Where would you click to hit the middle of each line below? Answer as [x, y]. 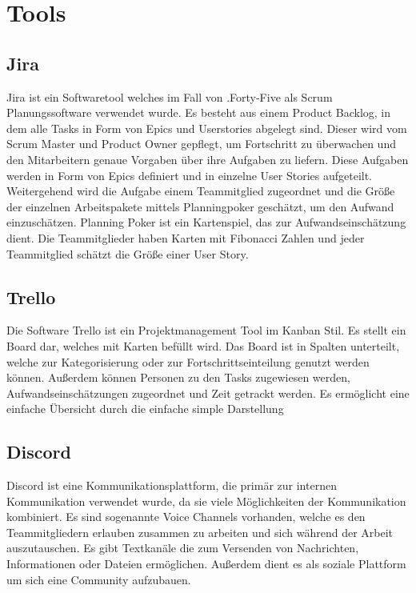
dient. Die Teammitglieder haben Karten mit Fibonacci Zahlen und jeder [186, 237]
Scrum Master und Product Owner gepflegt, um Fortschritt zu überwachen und [201, 144]
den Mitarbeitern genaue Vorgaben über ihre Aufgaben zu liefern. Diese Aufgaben [208, 159]
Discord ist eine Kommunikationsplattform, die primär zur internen [172, 485]
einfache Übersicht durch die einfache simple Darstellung [145, 409]
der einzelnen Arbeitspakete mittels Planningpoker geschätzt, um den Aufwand [200, 206]
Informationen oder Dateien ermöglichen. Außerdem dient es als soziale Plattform [206, 564]
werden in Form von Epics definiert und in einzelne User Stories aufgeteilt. [190, 175]
